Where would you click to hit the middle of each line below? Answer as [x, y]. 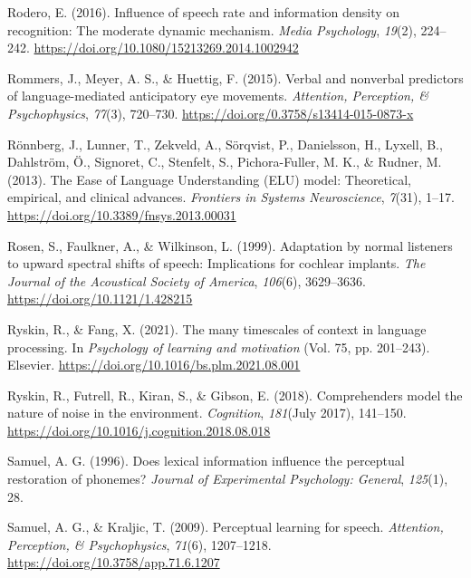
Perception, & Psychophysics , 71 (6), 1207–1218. [139, 544]
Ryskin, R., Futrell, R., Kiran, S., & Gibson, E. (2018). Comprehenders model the [235, 395]
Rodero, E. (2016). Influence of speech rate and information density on [204, 12]
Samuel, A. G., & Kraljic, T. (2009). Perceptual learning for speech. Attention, [226, 527]
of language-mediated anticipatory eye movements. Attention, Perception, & [218, 96]
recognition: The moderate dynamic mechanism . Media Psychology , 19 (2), [212, 29]
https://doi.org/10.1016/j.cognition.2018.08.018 [139, 430]
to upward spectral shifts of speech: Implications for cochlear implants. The [216, 263]
